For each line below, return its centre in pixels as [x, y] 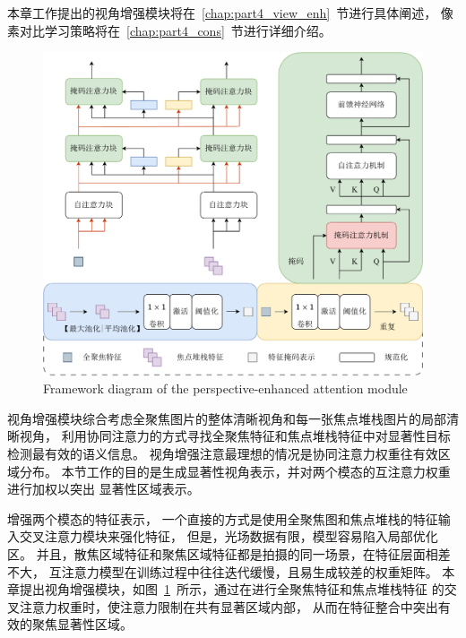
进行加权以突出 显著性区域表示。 [104, 489]
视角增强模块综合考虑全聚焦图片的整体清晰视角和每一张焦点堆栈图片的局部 [227, 418]
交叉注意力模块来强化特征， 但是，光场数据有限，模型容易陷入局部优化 [229, 536]
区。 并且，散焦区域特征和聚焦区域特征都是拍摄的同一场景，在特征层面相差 [229, 554]
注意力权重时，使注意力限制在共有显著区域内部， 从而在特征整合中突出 [229, 606]
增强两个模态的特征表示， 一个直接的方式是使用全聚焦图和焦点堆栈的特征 [223, 518]
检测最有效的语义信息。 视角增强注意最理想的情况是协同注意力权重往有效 [223, 454]
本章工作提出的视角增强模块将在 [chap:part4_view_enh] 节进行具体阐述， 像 [230, 13]
